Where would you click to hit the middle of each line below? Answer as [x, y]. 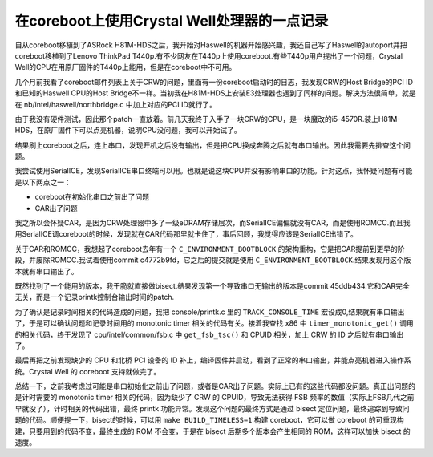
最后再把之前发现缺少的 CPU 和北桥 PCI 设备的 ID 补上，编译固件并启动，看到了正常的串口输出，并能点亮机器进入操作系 [213, 360]
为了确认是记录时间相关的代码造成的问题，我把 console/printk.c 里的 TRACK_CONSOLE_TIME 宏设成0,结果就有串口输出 [210, 312]
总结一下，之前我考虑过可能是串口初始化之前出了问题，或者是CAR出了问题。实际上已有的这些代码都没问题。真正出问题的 [215, 386]
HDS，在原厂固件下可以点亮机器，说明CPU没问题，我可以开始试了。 [128, 130]
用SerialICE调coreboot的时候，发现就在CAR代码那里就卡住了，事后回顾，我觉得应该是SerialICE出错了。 [186, 234]
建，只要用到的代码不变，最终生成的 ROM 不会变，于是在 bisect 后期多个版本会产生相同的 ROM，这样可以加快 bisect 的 [212, 431]
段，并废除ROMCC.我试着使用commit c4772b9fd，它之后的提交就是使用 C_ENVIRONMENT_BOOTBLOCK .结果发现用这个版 [213, 260]
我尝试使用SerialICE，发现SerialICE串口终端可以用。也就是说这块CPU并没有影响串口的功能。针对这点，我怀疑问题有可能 [214, 171]
